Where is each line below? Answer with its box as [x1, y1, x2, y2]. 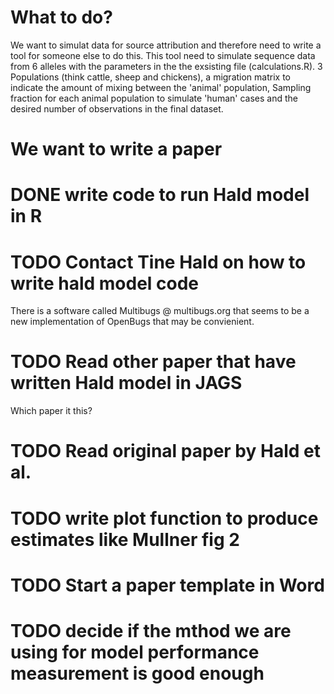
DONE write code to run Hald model [10, 184, 310, 206]
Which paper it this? [10, 405, 93, 417]
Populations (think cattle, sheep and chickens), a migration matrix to [10, 71, 291, 83]
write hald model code [10, 272, 200, 295]
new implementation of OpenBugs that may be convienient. [10, 316, 255, 328]
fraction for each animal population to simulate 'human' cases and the [10, 92, 298, 104]
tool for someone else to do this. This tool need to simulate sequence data [10, 49, 316, 61]
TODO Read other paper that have [10, 351, 297, 373]
